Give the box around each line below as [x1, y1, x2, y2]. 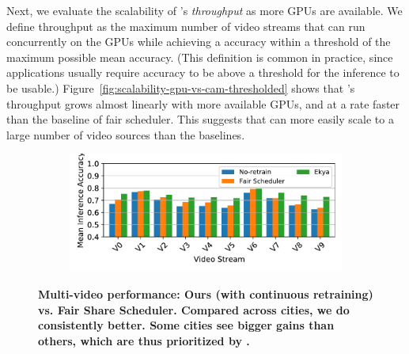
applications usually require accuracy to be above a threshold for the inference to [6, 64, 400, 81]
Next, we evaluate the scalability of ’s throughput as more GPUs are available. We [6, 2, 403, 18]
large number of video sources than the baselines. [6, 126, 245, 143]
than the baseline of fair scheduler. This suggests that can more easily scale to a [6, 111, 394, 128]
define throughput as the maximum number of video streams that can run [6, 17, 365, 34]
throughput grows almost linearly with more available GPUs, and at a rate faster [6, 95, 400, 112]
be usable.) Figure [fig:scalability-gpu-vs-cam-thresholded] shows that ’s [6, 79, 355, 96]
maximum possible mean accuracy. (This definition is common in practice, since [6, 48, 393, 65]
